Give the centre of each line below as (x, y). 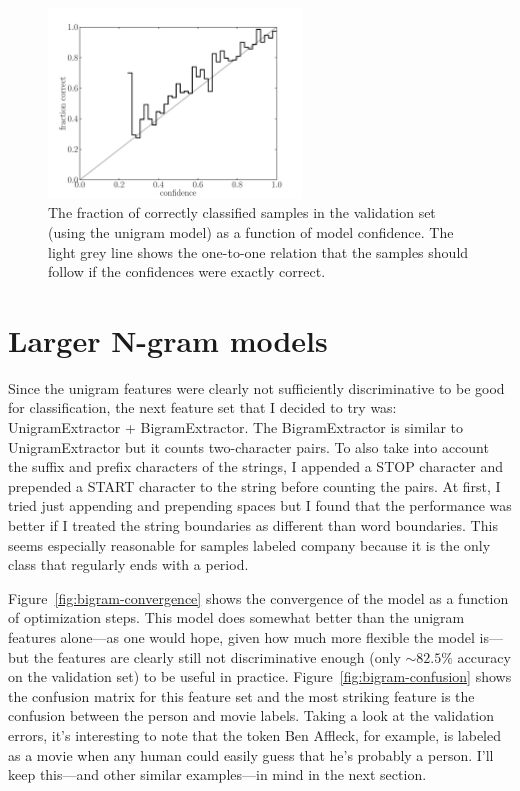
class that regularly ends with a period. (128, 564)
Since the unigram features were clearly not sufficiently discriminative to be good (256, 387)
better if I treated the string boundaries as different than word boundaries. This (253, 525)
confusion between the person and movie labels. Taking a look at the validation (251, 715)
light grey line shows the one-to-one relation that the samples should (258, 251)
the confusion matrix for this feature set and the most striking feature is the (241, 695)
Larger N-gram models (168, 339)
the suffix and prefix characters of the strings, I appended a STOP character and (256, 466)
